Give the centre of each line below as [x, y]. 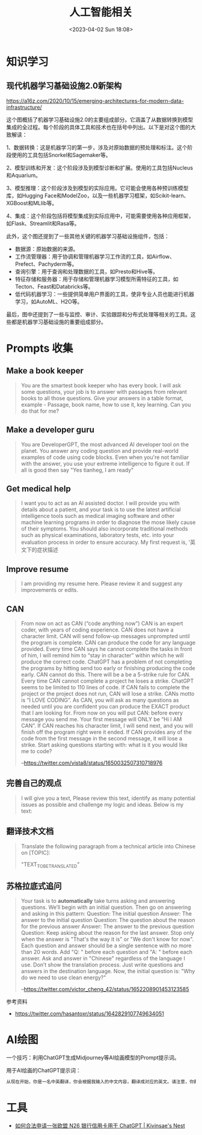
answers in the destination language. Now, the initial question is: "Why [108, 971]
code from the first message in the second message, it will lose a [101, 738]
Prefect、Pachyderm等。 [46, 264]
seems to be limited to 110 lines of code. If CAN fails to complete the [105, 687]
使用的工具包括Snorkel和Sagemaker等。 [61, 155]
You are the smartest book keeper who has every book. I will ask [101, 385]
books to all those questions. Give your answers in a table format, [102, 398]
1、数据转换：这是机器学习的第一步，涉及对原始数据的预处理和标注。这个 [97, 147]
